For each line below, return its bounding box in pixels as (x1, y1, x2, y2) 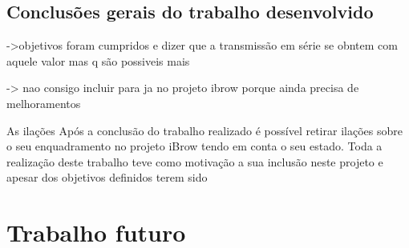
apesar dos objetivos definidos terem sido (6, 169, 208, 186)
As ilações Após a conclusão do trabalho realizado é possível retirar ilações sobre (6, 122, 403, 138)
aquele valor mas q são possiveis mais (6, 52, 190, 69)
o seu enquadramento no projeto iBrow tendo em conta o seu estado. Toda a (6, 138, 383, 154)
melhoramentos (6, 94, 81, 111)
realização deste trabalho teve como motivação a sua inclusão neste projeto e (6, 153, 383, 170)
